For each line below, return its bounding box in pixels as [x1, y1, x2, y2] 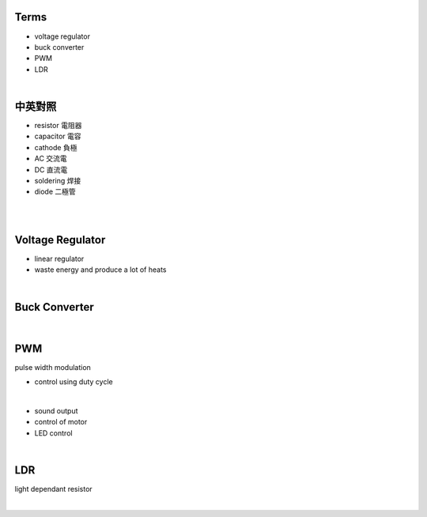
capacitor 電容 [34, 131, 82, 142]
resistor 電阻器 [34, 120, 82, 130]
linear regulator [34, 254, 85, 264]
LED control [34, 428, 73, 438]
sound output [34, 406, 78, 415]
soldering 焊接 [34, 175, 81, 185]
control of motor [34, 417, 88, 427]
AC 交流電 [34, 154, 67, 164]
